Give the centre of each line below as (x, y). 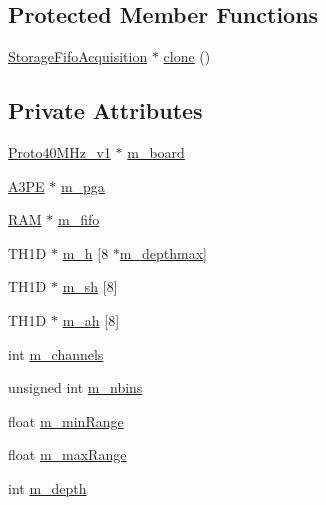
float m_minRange (66, 420)
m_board (156, 152)
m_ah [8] (91, 319)
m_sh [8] (90, 286)
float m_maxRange (67, 454)
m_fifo (79, 219)
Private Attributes (105, 110)
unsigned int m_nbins (75, 387)
